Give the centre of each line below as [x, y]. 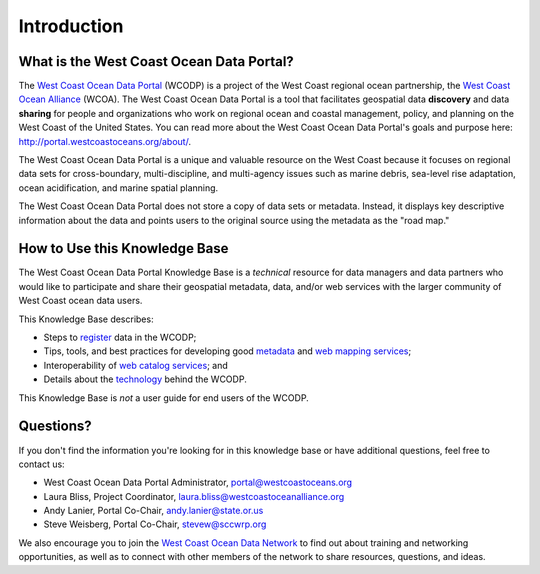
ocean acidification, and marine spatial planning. [118, 187]
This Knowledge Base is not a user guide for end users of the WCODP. [163, 397]
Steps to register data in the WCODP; [120, 337]
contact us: [41, 464]
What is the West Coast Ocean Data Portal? [156, 61]
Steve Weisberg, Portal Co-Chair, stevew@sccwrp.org [155, 524]
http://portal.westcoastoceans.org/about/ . [105, 141]
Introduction [71, 26]
